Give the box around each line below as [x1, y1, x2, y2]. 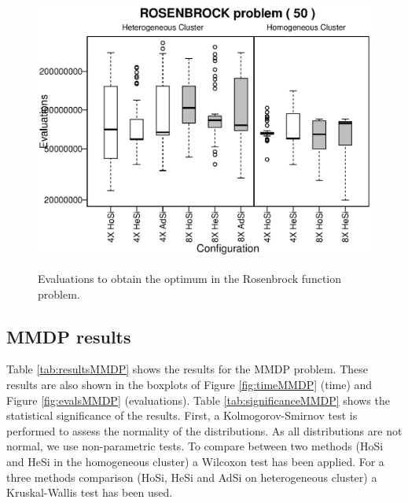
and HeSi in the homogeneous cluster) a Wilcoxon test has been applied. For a [6, 453, 384, 469]
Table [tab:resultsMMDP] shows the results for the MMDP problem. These [6, 361, 368, 377]
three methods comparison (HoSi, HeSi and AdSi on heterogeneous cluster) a [6, 468, 377, 485]
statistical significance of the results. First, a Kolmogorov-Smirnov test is [6, 407, 358, 424]
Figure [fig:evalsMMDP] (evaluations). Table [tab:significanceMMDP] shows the [6, 391, 390, 408]
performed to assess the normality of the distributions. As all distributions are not [6, 422, 402, 439]
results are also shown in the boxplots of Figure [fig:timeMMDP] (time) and [6, 376, 373, 392]
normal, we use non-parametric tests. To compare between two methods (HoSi [6, 438, 384, 454]
